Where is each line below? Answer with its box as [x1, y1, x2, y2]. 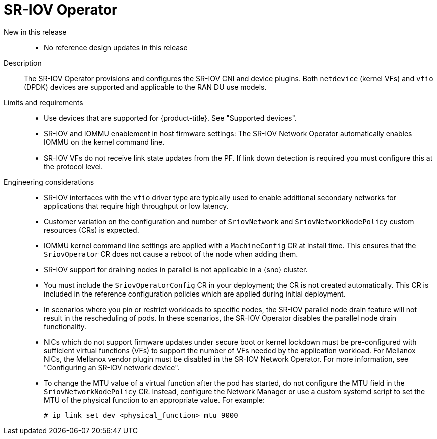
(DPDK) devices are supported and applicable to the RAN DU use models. [24, 82, 267, 91]
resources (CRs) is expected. [44, 225, 139, 234]
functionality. [44, 322, 87, 331]
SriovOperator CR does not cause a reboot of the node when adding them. [44, 249, 298, 258]
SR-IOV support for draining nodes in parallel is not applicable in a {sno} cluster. [44, 265, 308, 274]
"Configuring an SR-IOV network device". [44, 363, 180, 372]
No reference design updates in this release [44, 43, 188, 52]
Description [4, 58, 42, 67]
